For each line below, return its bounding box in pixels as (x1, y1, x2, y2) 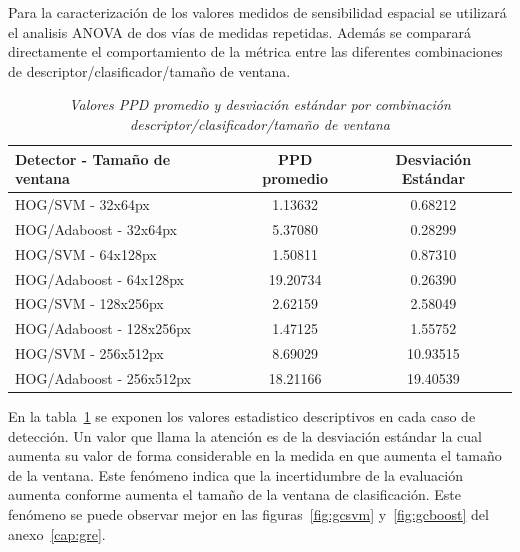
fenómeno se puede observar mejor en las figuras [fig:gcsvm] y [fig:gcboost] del (8, 503, 489, 524)
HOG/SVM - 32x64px (15, 194, 150, 214)
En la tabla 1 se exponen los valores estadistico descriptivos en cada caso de (8, 406, 476, 426)
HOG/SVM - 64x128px (15, 243, 157, 264)
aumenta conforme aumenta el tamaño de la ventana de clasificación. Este (8, 484, 462, 505)
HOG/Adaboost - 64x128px (15, 268, 184, 289)
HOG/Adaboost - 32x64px (15, 218, 177, 239)
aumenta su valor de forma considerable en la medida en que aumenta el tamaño (8, 445, 502, 466)
